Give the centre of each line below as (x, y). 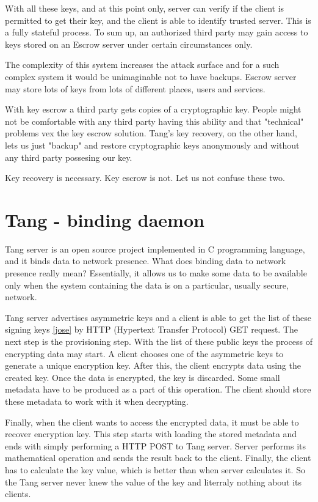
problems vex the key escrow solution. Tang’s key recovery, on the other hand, (151, 133)
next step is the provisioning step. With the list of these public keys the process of (159, 341)
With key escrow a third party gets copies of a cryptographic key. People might (153, 109)
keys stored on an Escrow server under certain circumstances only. (129, 44)
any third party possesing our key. (69, 157)
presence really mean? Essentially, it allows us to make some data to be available (156, 273)
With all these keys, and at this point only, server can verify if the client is (145, 8)
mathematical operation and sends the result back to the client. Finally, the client (158, 458)
